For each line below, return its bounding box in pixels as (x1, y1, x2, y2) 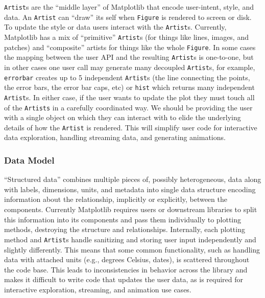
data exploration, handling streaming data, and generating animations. (4, 132, 226, 143)
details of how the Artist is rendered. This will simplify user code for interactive (4, 122, 257, 132)
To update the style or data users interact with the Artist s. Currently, (4, 21, 227, 32)
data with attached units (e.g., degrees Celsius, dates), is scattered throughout (4, 254, 250, 265)
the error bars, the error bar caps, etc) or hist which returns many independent (4, 82, 255, 93)
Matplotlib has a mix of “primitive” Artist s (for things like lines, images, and (4, 31, 249, 42)
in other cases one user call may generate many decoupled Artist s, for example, (4, 61, 255, 72)
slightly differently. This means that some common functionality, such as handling (4, 244, 260, 255)
